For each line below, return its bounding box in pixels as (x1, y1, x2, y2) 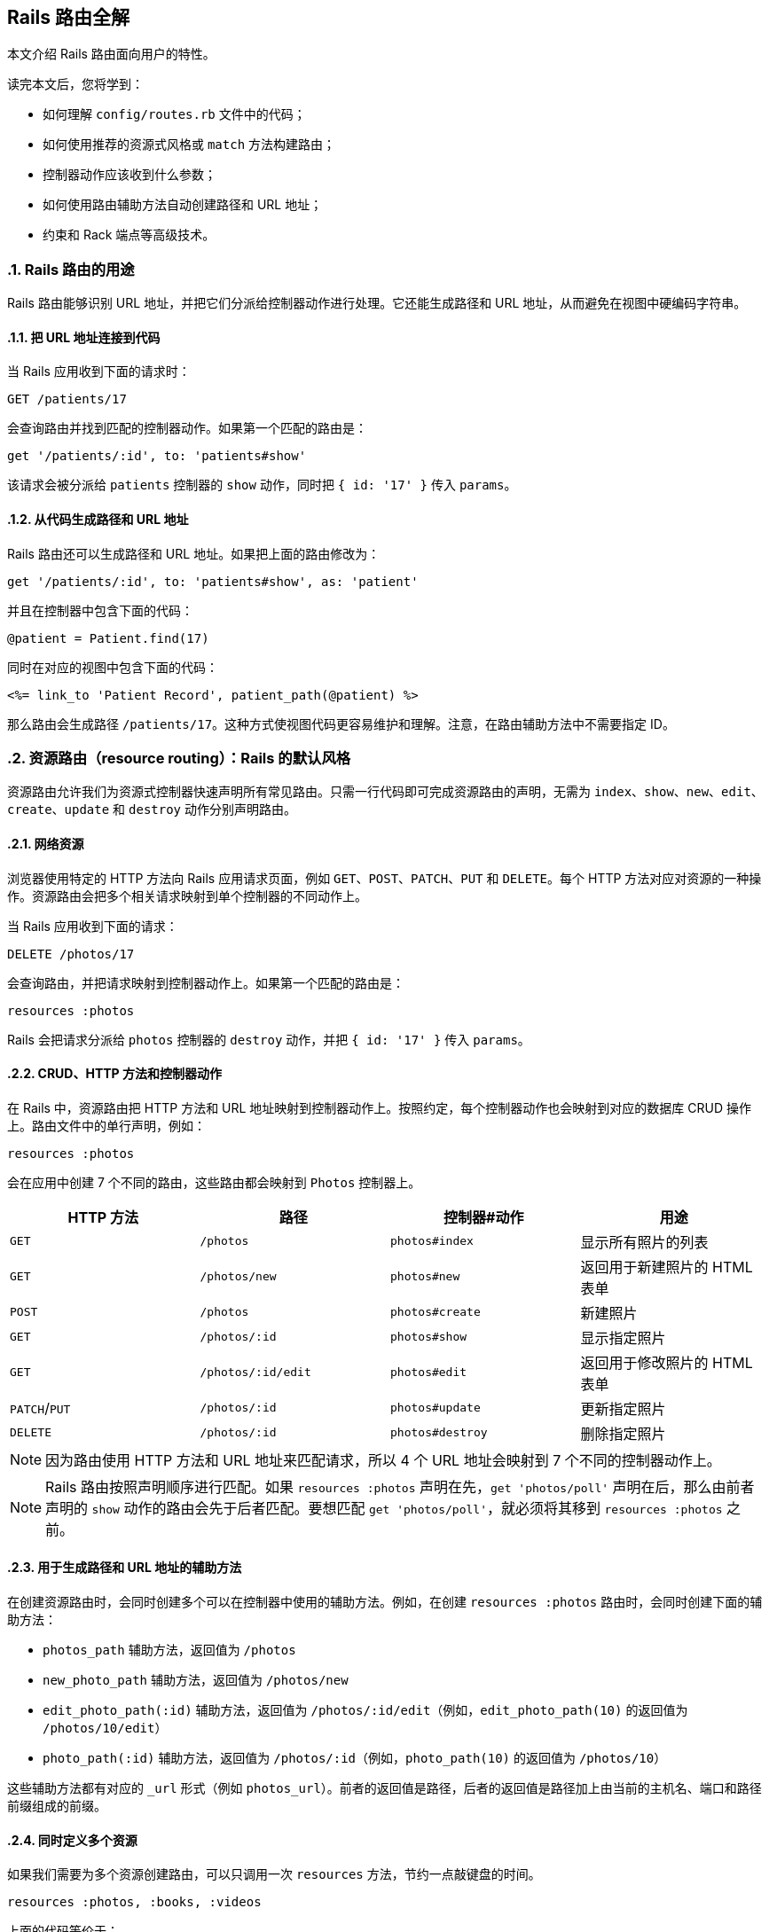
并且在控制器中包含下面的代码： (7, 602, 193, 618)
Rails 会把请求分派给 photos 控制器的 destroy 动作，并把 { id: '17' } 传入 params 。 (7, 1031, 530, 1047)
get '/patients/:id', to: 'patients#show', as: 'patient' (7, 574, 419, 589)
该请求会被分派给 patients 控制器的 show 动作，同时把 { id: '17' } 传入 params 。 (7, 477, 517, 493)
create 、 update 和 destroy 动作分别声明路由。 (7, 802, 296, 817)
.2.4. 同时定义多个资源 (7, 1832, 137, 1848)
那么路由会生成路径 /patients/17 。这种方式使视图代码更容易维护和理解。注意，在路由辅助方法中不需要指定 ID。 (7, 716, 675, 731)
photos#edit (390, 1365, 467, 1380)
